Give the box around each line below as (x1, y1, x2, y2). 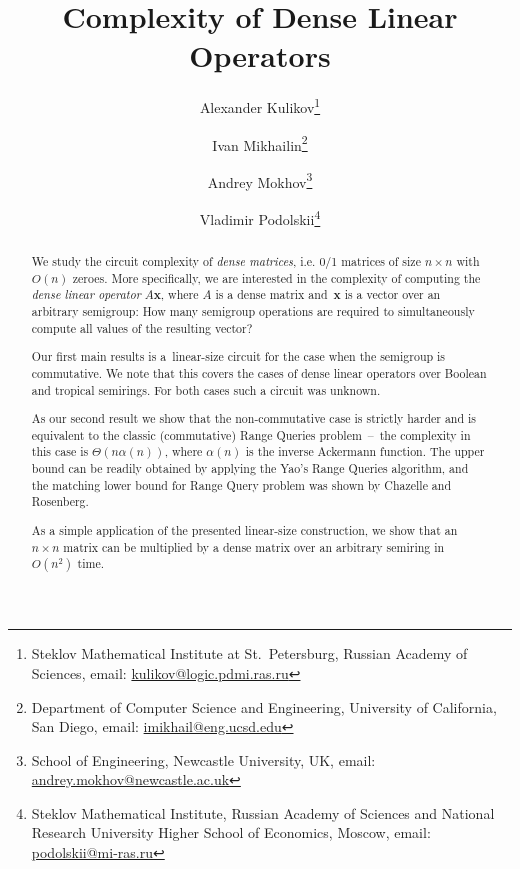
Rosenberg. (31, 493, 89, 510)
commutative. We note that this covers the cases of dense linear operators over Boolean (31, 364, 487, 381)
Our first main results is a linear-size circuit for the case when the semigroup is (31, 348, 446, 365)
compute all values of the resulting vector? (31, 319, 253, 336)
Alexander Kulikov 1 (199, 94, 321, 117)
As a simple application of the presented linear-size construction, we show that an (31, 521, 458, 538)
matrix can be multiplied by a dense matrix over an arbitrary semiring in (63, 538, 445, 555)
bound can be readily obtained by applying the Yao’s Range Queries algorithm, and (31, 460, 469, 477)
